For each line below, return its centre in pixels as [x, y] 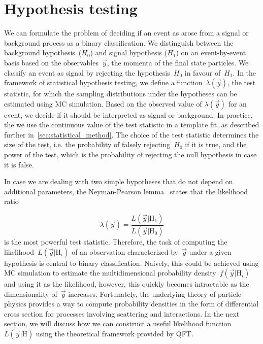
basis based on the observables [51, 62]
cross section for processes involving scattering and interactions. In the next [122, 313]
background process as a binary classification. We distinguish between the [119, 42]
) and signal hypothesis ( [129, 53]
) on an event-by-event [211, 53]
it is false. [19, 164]
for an [237, 103]
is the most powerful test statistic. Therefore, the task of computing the [116, 241]
